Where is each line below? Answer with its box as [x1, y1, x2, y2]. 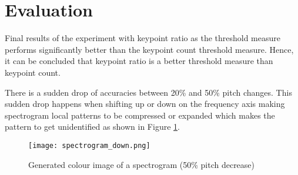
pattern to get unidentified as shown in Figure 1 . [5, 120, 180, 133]
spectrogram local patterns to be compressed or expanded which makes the [5, 109, 275, 121]
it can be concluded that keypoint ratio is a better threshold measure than [5, 55, 273, 67]
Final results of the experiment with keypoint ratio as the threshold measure [5, 32, 280, 44]
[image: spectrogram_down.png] [28, 141, 150, 150]
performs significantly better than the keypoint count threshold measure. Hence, [5, 43, 294, 55]
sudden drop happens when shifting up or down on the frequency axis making [5, 97, 285, 110]
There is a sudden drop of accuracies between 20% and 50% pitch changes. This [5, 86, 292, 98]
